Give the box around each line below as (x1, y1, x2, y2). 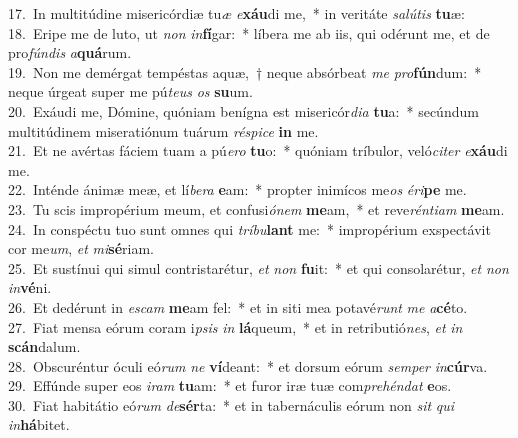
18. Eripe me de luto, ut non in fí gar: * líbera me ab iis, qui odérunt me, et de (8, 22, 490, 43)
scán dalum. (8, 336, 81, 357)
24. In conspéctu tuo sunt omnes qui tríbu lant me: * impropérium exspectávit (8, 218, 491, 239)
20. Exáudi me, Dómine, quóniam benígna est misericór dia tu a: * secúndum (8, 100, 479, 121)
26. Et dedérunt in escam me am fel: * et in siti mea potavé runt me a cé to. (8, 296, 468, 317)
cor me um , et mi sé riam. (8, 238, 154, 259)
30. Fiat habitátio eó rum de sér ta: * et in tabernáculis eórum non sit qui (8, 394, 455, 415)
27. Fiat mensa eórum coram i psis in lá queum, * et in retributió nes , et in (8, 316, 463, 337)
